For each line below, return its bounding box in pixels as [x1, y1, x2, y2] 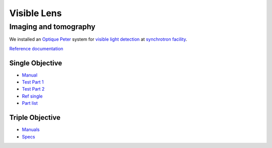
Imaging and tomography [9, 22, 96, 31]
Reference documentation [9, 45, 63, 51]
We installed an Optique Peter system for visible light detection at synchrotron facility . [9, 36, 187, 42]
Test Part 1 [22, 79, 44, 85]
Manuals [22, 126, 40, 133]
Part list [22, 100, 38, 106]
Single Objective [9, 58, 62, 67]
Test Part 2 [22, 86, 45, 92]
